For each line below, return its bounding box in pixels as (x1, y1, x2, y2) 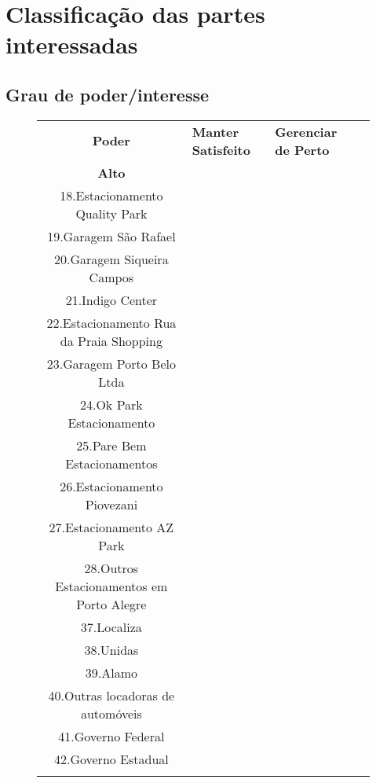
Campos (89, 267, 134, 286)
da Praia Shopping (60, 331, 162, 350)
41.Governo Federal (58, 726, 165, 745)
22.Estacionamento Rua (46, 313, 177, 332)
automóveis (80, 704, 142, 722)
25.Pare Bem (76, 436, 147, 454)
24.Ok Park (79, 395, 143, 414)
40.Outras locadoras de (48, 686, 175, 704)
